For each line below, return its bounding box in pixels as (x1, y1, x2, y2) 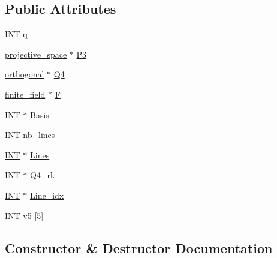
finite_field (5, 88, 46, 100)
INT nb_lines (5, 128, 55, 141)
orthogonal (5, 68, 44, 80)
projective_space (5, 47, 67, 60)
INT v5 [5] (5, 209, 44, 221)
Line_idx (30, 188, 64, 201)
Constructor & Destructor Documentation (5, 238, 273, 257)
